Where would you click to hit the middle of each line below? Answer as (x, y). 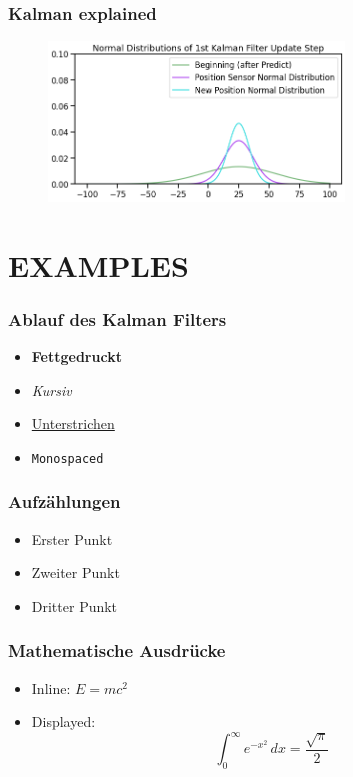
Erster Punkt (72, 538)
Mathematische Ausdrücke (117, 650)
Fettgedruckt (76, 355)
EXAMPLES (98, 264)
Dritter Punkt (74, 605)
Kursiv (51, 389)
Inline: (51, 687)
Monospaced (67, 458)
